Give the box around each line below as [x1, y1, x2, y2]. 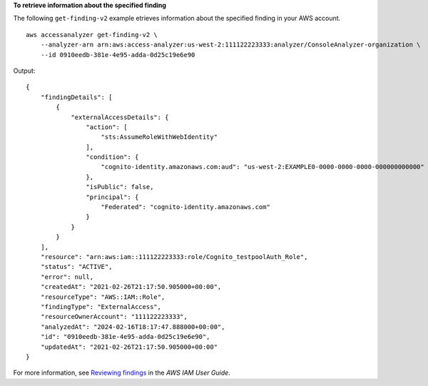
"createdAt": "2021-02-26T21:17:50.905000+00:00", [40, 283, 222, 291]
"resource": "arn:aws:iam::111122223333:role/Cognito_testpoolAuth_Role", [40, 253, 308, 260]
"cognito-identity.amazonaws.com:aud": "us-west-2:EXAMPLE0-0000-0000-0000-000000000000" [101, 163, 424, 171]
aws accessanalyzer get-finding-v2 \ [26, 31, 158, 39]
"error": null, [40, 273, 94, 281]
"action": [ [86, 123, 128, 131]
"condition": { [86, 153, 139, 161]
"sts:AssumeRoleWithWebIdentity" [101, 133, 218, 141]
